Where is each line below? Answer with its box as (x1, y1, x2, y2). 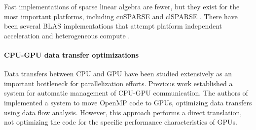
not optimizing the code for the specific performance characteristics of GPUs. (4, 117, 237, 127)
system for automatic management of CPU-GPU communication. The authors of (4, 88, 248, 98)
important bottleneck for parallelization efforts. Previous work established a (4, 78, 233, 88)
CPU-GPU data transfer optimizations (4, 49, 139, 60)
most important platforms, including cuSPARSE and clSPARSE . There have (4, 11, 238, 21)
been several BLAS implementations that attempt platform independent (4, 21, 222, 31)
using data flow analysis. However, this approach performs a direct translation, (4, 107, 242, 117)
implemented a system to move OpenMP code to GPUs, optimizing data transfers (4, 97, 252, 107)
